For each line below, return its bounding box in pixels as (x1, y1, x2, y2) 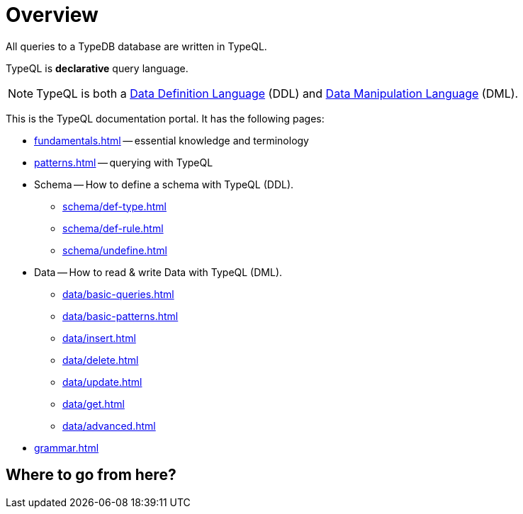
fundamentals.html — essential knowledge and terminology (34, 134, 309, 147)
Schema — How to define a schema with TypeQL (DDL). (34, 178, 294, 190)
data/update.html (62, 375, 142, 388)
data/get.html (62, 397, 125, 410)
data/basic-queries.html (62, 287, 174, 300)
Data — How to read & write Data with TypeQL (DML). (34, 265, 283, 278)
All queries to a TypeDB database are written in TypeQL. (6, 40, 267, 52)
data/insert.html (62, 331, 136, 344)
